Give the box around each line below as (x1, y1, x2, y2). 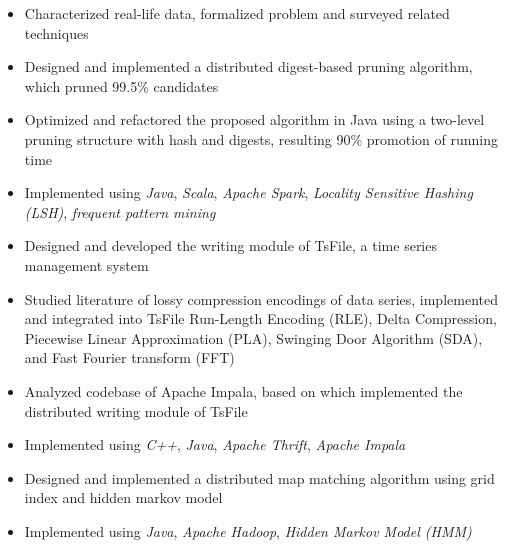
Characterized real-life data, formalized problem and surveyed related (24, 3, 450, 23)
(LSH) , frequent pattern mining (24, 201, 216, 222)
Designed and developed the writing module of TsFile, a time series (24, 235, 437, 256)
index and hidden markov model (24, 487, 223, 508)
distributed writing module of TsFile (24, 400, 248, 421)
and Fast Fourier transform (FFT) (24, 347, 235, 368)
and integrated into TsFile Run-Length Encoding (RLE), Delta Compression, (24, 308, 497, 329)
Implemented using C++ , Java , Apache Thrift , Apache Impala (24, 434, 406, 455)
